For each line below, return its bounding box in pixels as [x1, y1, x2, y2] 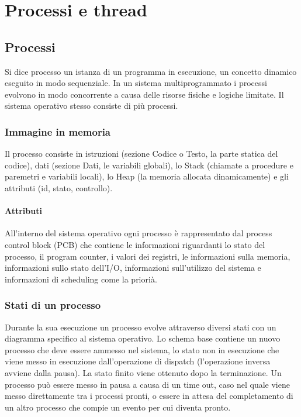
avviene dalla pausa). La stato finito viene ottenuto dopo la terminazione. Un [5, 366, 282, 378]
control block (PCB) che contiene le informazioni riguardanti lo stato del [5, 238, 265, 250]
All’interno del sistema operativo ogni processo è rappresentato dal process [5, 227, 272, 239]
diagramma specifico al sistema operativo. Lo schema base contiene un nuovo [5, 332, 281, 344]
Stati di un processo [5, 298, 101, 312]
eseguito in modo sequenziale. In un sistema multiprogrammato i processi [5, 77, 267, 89]
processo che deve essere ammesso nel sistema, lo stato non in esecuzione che [5, 343, 279, 356]
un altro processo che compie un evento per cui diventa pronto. [5, 401, 231, 413]
